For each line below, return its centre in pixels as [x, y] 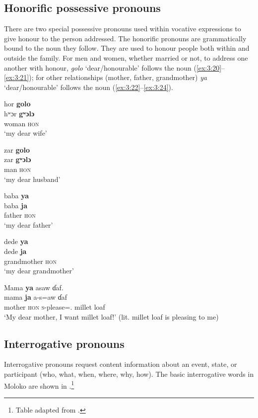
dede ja [15, 251]
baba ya [17, 196]
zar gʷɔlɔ [18, 159]
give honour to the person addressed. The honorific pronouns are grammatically [125, 38]
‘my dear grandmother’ [39, 271]
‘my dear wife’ [26, 133]
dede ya [16, 241]
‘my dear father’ [29, 224]
